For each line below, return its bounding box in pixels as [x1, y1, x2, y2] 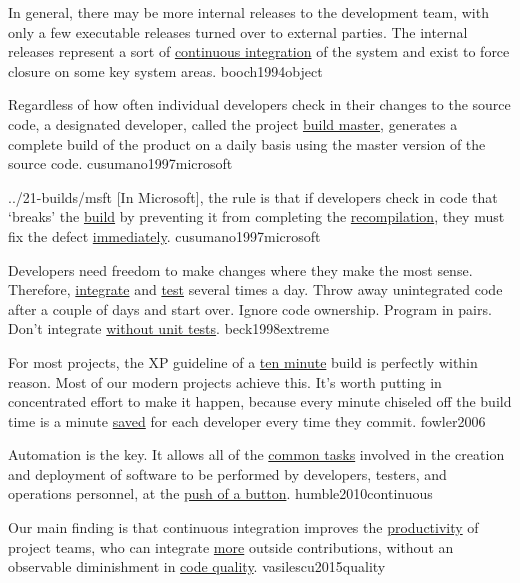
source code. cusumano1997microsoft [8, 153, 233, 174]
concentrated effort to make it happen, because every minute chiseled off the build [8, 391, 512, 412]
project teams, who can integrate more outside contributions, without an [8, 536, 454, 557]
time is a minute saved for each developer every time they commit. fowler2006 [8, 410, 486, 431]
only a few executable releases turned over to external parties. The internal [8, 21, 468, 42]
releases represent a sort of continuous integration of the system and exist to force [8, 41, 510, 62]
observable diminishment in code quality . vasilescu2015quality [8, 556, 386, 577]
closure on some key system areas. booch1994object [8, 60, 323, 81]
